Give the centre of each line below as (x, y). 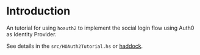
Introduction (38, 11)
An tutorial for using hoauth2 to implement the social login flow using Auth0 (100, 28)
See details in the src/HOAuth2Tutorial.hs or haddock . (75, 46)
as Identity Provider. (31, 34)
